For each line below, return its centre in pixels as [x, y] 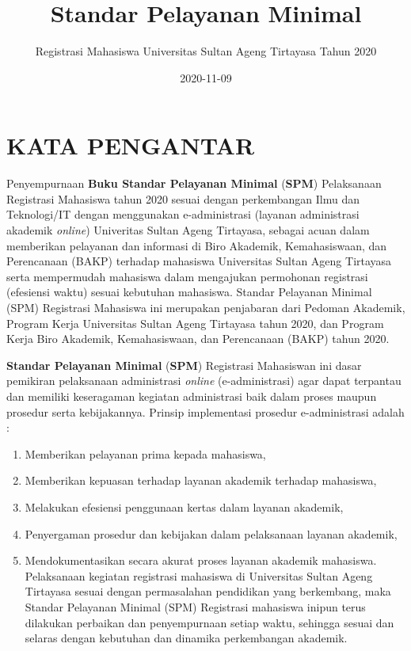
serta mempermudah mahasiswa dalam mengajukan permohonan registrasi [187, 276]
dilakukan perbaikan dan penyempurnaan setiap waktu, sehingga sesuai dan [209, 622]
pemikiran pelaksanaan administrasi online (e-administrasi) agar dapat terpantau [204, 381]
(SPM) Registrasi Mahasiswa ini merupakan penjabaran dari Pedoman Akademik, [206, 307]
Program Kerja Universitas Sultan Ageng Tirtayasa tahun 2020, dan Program [195, 323]
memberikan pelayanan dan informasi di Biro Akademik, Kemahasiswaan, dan [197, 245]
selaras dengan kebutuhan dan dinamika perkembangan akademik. [186, 638]
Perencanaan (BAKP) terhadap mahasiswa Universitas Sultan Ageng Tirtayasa [199, 261]
